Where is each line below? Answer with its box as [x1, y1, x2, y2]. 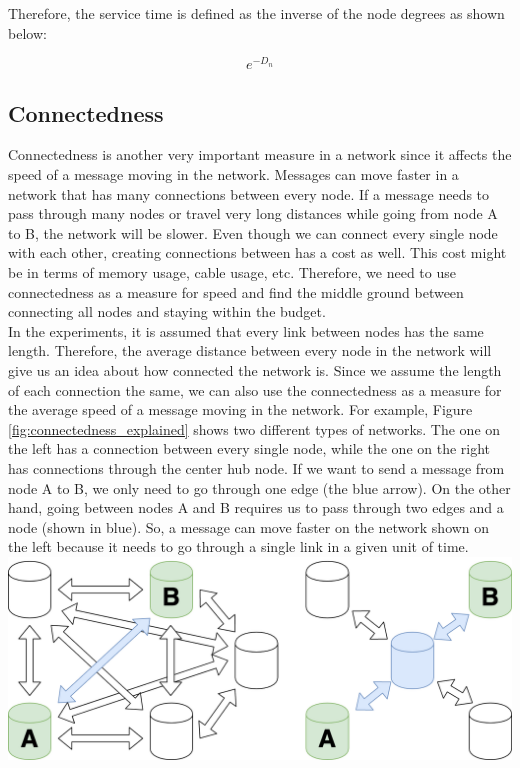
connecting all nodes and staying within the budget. [8, 301, 326, 322]
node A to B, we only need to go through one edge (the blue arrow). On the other [8, 477, 511, 498]
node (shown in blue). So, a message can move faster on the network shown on [8, 516, 490, 537]
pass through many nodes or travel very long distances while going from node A [8, 203, 498, 224]
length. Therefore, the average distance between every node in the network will [8, 340, 492, 361]
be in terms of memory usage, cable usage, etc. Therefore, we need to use [8, 262, 456, 283]
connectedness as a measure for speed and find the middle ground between [8, 281, 464, 302]
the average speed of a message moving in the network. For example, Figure [8, 399, 473, 420]
